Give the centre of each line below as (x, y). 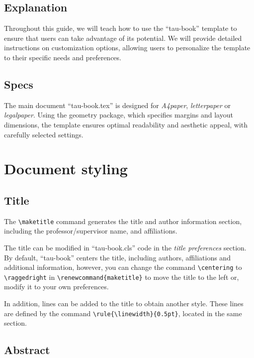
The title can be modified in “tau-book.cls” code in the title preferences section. (125, 247)
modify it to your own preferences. (56, 287)
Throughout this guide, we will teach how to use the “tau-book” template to (121, 28)
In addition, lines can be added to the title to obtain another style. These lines (124, 303)
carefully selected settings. (44, 134)
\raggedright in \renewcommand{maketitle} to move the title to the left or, (122, 277)
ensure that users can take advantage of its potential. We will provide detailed (123, 38)
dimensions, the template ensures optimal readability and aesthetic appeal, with (126, 124)
